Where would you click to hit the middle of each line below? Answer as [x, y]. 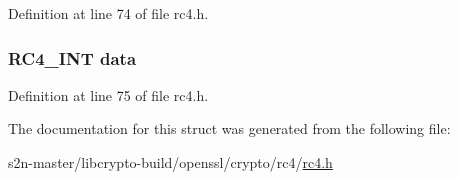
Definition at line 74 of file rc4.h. [108, 13]
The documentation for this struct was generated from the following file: [229, 128]
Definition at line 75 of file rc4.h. [108, 94]
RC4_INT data [72, 57]
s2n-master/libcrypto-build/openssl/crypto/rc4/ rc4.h [170, 162]
